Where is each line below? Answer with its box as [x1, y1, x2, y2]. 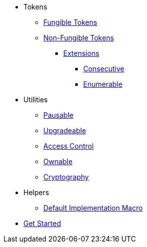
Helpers [23, 188, 49, 197]
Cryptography [43, 173, 89, 181]
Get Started [23, 219, 61, 228]
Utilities [23, 95, 48, 104]
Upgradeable [43, 126, 86, 135]
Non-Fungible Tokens [43, 33, 114, 42]
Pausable [43, 111, 74, 119]
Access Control [43, 142, 94, 150]
